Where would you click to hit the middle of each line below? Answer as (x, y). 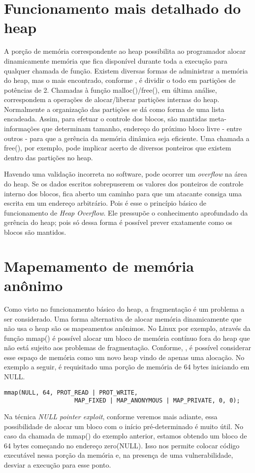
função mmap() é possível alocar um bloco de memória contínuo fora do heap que (127, 338)
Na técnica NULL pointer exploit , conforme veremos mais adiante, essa (111, 416)
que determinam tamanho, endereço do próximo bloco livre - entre (142, 128)
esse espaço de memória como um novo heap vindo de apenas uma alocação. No (124, 357)
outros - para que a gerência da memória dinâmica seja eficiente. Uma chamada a (127, 138)
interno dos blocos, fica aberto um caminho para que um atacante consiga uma (123, 193)
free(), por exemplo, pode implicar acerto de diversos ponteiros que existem (118, 148)
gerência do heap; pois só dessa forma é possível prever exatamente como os (118, 222)
